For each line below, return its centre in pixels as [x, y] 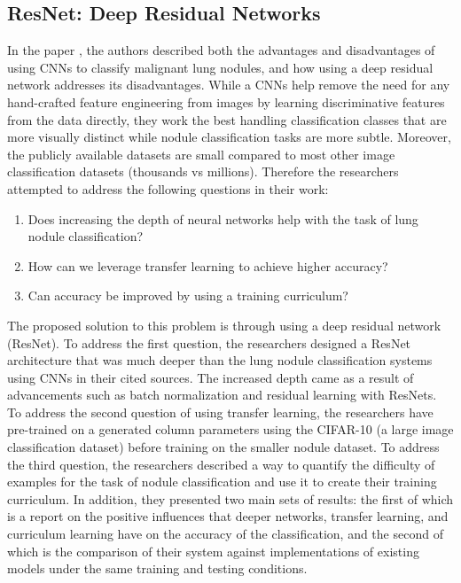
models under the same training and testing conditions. [157, 568]
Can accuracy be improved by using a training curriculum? [188, 295]
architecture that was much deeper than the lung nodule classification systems [220, 360]
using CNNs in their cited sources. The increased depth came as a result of [211, 377]
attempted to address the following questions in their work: [168, 188]
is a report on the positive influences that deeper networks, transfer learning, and [228, 516]
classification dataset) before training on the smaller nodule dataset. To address [223, 447]
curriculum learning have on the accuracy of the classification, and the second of [225, 534]
